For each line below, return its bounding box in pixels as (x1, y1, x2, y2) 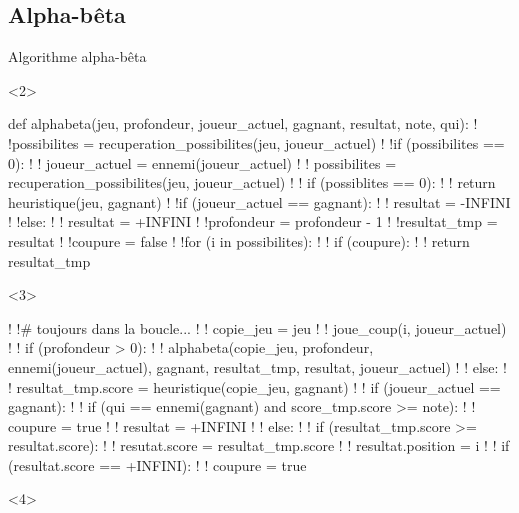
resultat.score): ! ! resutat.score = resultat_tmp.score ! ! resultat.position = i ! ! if (8, 435, 510, 456)
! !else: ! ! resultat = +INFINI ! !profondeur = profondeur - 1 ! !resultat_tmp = (8, 211, 498, 232)
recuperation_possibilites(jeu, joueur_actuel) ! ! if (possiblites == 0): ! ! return (8, 172, 496, 193)
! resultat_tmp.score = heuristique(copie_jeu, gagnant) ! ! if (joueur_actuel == (8, 376, 501, 397)
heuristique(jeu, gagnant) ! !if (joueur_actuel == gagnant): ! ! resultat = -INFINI (8, 191, 511, 212)
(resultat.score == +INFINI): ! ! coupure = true (8, 454, 307, 475)
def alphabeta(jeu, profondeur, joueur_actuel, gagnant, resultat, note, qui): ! (8, 113, 478, 134)
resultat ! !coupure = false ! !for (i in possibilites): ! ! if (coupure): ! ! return (8, 230, 470, 251)
